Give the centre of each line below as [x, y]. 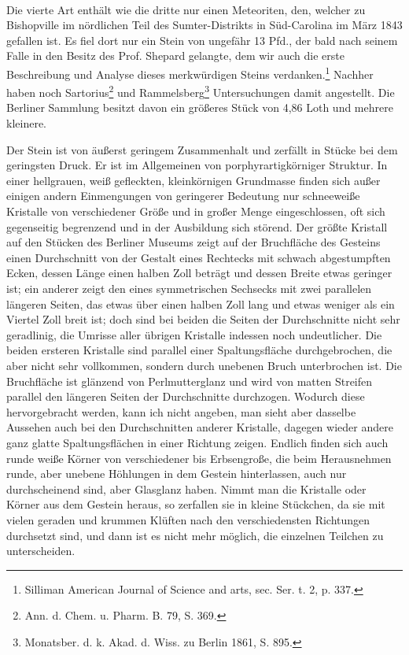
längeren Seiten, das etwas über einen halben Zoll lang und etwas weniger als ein [201, 303]
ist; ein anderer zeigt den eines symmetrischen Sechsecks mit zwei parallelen [189, 288]
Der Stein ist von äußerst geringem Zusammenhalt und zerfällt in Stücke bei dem [202, 149]
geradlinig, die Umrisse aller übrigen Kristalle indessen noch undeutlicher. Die [194, 334]
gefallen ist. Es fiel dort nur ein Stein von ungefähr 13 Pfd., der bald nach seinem [202, 40]
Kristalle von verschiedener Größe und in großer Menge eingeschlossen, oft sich [196, 211]
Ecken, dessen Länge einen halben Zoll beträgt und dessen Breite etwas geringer [199, 273]
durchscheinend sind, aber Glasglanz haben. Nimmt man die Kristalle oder [186, 488]
